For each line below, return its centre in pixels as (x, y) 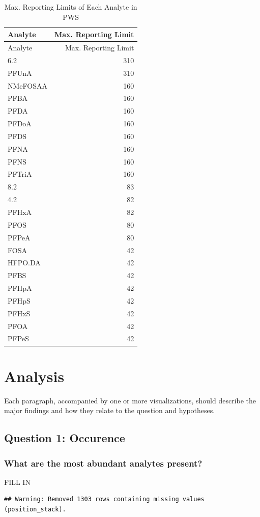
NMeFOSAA (27, 85)
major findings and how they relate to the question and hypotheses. (110, 410)
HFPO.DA (24, 263)
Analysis (34, 376)
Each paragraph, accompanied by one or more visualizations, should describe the (130, 400)
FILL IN (17, 482)
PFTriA (20, 174)
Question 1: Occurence (65, 438)
